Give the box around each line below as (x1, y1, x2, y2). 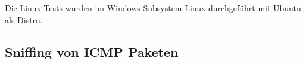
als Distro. (5, 13, 42, 25)
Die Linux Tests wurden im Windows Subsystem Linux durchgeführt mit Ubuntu (5, 2, 301, 14)
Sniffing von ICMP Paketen (5, 42, 179, 60)
